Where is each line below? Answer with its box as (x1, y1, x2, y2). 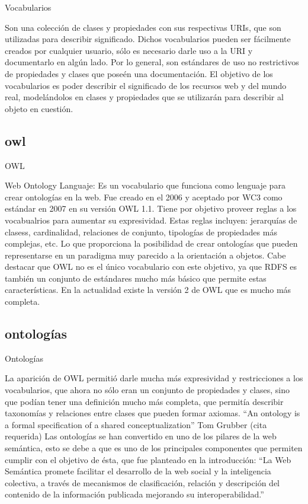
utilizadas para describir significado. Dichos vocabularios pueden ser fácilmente (5, 33, 291, 45)
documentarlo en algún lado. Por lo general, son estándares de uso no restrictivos (5, 56, 299, 68)
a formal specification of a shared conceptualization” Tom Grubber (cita (5, 418, 267, 430)
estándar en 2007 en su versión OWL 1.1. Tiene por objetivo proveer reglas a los (5, 202, 297, 215)
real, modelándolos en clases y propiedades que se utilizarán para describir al (5, 91, 284, 103)
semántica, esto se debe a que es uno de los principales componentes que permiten (5, 442, 303, 454)
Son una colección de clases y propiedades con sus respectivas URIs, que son (5, 21, 281, 33)
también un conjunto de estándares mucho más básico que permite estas (5, 272, 267, 284)
